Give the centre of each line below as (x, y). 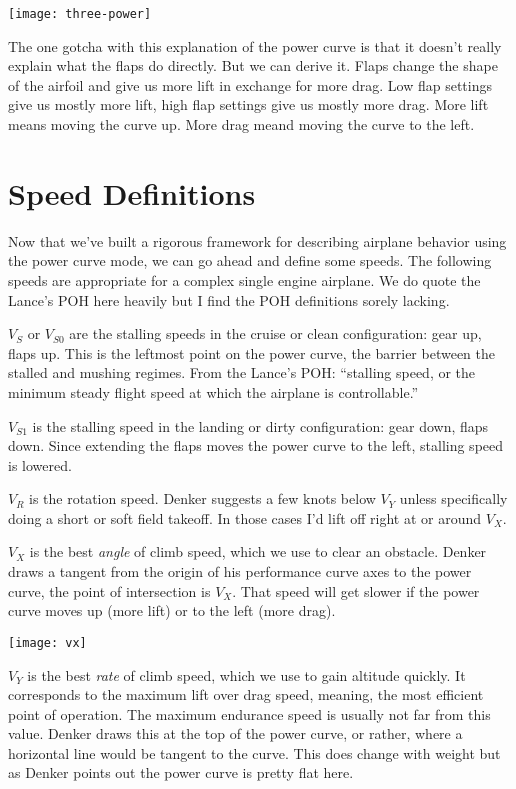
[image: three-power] (80, 14)
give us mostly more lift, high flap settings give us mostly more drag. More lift (248, 104)
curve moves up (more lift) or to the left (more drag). (172, 610)
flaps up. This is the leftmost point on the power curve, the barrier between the (251, 352)
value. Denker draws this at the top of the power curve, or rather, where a (235, 733)
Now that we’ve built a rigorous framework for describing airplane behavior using (257, 240)
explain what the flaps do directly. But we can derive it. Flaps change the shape (253, 65)
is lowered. (40, 464)
